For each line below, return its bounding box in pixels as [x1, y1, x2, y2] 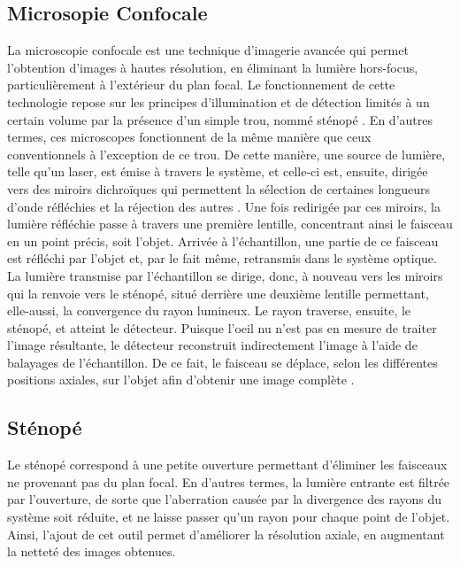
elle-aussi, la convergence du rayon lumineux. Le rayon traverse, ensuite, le [7, 301, 411, 320]
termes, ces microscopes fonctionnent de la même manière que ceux [7, 128, 372, 146]
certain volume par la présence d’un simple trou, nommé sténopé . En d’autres [7, 110, 433, 128]
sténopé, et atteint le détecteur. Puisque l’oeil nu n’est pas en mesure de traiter [7, 318, 437, 337]
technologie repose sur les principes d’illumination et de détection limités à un [7, 92, 430, 111]
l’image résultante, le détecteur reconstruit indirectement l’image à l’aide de [7, 336, 418, 354]
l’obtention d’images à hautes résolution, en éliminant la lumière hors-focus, [7, 58, 418, 76]
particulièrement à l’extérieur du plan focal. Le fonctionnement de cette [7, 75, 395, 94]
